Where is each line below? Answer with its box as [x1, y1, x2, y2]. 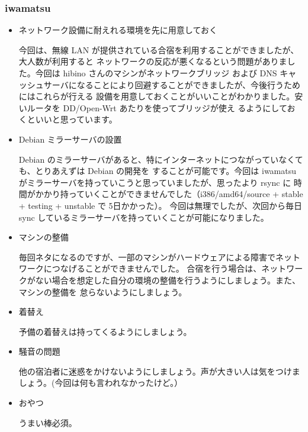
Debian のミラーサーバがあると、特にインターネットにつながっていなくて [18, 153, 303, 165]
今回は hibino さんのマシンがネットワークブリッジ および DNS [35, 67, 277, 79]
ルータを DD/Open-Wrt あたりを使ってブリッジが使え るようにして [27, 101, 287, 114]
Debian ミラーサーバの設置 [18, 133, 122, 145]
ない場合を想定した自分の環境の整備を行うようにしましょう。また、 [35, 273, 300, 286]
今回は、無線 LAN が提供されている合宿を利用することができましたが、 [18, 43, 299, 56]
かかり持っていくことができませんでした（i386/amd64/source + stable [35, 188, 303, 200]
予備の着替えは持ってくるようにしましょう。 [18, 325, 192, 337]
